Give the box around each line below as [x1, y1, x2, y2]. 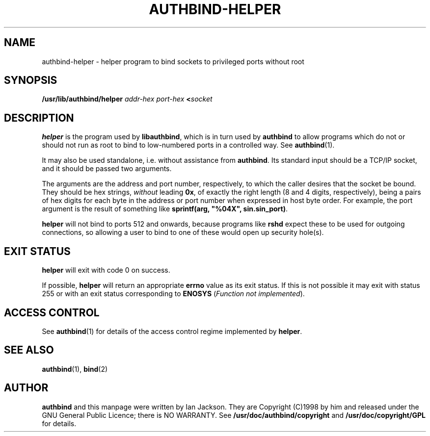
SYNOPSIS [4, 74, 57, 87]
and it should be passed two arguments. [42, 164, 172, 173]
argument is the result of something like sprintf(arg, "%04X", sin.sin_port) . [42, 205, 288, 213]
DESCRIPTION [4, 111, 74, 124]
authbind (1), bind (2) [42, 364, 108, 373]
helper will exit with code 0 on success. [42, 266, 170, 275]
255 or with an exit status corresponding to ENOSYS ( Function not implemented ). [42, 289, 305, 298]
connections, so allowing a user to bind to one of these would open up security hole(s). [42, 228, 324, 237]
